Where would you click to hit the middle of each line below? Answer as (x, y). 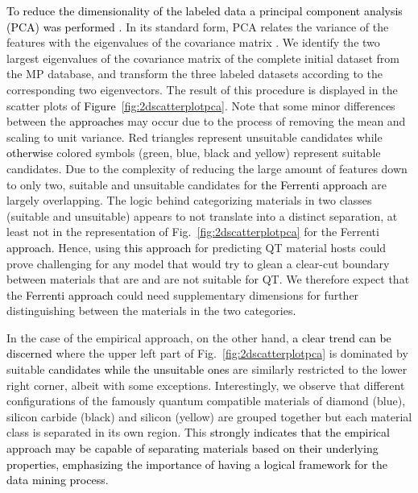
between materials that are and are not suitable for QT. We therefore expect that (208, 279)
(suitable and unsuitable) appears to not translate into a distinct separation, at (202, 215)
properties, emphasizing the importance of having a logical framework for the (197, 464)
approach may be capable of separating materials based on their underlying (192, 448)
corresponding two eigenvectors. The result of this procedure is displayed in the (202, 89)
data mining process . (58, 480)
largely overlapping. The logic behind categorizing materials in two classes (189, 200)
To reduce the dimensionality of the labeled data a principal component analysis (205, 10)
